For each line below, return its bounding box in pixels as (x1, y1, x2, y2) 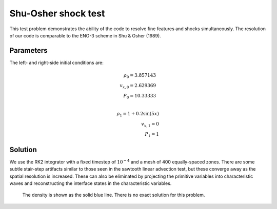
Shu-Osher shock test (9, 8, 105, 19)
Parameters (9, 46, 48, 55)
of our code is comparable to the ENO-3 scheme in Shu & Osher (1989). (9, 32, 161, 38)
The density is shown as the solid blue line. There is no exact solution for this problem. (22, 192, 205, 198)
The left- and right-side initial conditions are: (9, 59, 104, 66)
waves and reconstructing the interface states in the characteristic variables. (9, 180, 172, 186)
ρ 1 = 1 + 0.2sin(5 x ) (116, 111, 159, 118)
